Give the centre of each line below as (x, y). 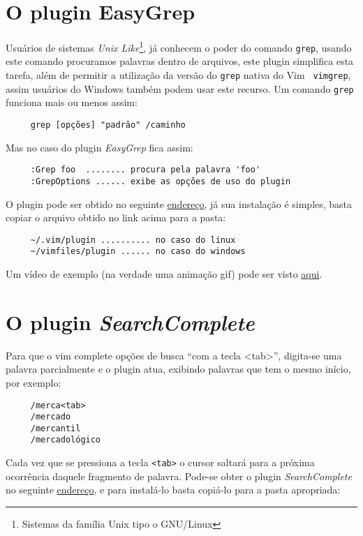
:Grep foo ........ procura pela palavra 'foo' (146, 170)
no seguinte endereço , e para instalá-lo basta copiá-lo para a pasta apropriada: (173, 490)
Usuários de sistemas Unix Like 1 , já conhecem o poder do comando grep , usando (179, 46)
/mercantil (55, 428)
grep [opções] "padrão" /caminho (108, 125)
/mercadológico (66, 440)
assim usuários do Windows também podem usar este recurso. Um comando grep (180, 88)
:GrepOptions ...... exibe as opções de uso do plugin (161, 181)
